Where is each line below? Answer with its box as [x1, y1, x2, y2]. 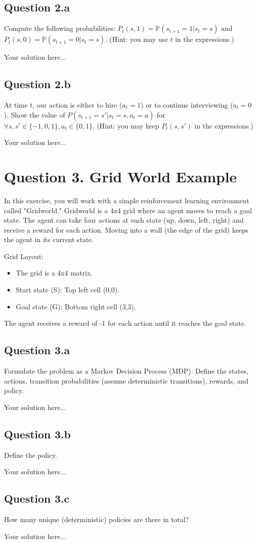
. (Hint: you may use [105, 34, 168, 44]
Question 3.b [4, 426, 71, 441]
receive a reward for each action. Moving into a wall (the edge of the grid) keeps [4, 224, 249, 235]
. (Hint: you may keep [92, 120, 159, 131]
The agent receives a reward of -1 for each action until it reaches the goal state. [4, 318, 247, 328]
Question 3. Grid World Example [4, 166, 237, 186]
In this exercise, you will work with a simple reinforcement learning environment [4, 195, 250, 205]
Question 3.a [4, 342, 70, 358]
